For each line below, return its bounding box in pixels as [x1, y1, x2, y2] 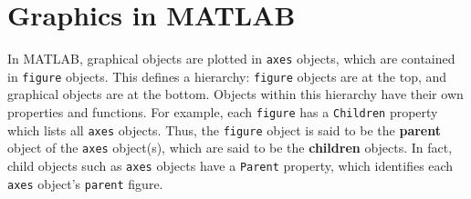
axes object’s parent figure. [7, 174, 163, 193]
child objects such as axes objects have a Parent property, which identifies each [7, 156, 454, 174]
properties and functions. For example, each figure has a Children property [7, 103, 438, 122]
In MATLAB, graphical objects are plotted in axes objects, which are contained [7, 49, 455, 68]
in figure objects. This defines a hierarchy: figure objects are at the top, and [7, 66, 447, 85]
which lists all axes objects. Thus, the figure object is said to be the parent [7, 120, 441, 139]
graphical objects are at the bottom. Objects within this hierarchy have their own [7, 85, 464, 104]
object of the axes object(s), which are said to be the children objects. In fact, [7, 138, 453, 157]
